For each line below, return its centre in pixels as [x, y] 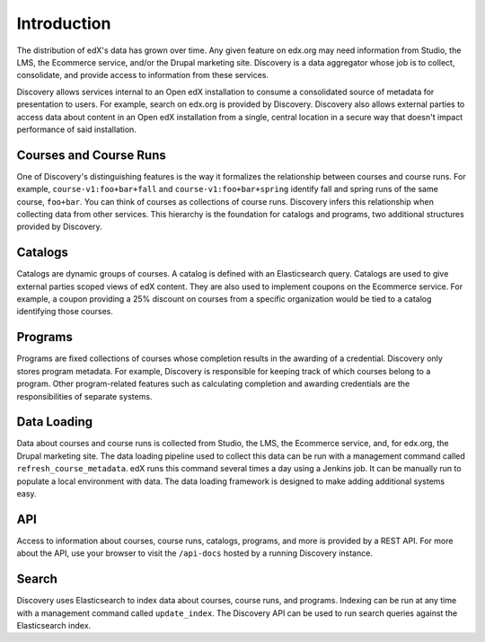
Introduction [64, 23]
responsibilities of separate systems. [84, 396]
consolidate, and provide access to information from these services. [143, 75]
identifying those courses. [65, 312]
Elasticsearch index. [54, 625]
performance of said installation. [76, 129]
